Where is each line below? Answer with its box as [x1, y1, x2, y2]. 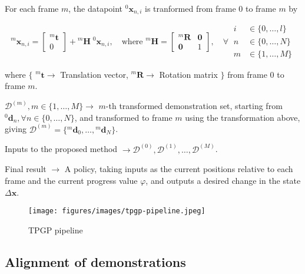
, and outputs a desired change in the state [145, 174, 301, 187]
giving [5, 123, 26, 135]
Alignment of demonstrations [5, 252, 186, 270]
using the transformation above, [185, 111, 300, 123]
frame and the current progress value [5, 174, 138, 187]
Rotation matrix [159, 68, 218, 80]
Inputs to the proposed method [5, 143, 118, 155]
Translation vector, [60, 68, 128, 80]
